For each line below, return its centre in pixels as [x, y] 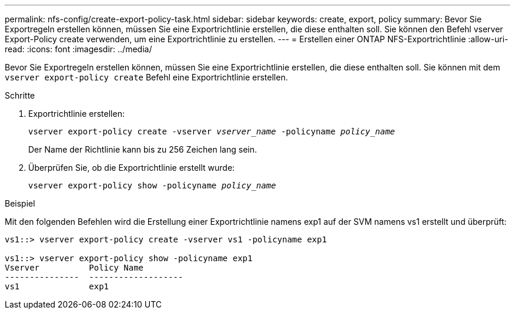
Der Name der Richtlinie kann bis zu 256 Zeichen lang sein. [143, 149]
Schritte [20, 95]
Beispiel [20, 203]
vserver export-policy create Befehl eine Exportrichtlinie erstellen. [146, 77]
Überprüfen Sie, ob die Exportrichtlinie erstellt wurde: [132, 168]
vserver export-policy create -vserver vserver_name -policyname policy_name [212, 131]
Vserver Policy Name [74, 268]
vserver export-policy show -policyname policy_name [152, 185]
